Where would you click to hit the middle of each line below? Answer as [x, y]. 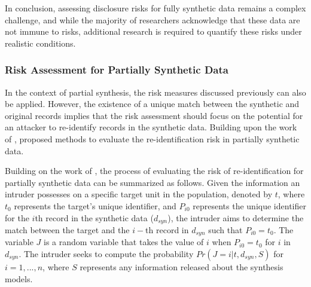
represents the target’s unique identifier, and [95, 205]
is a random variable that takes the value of [124, 242]
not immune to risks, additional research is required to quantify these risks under [153, 31]
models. [19, 278]
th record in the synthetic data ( [94, 217]
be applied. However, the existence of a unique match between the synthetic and [152, 104]
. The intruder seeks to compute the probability [106, 254]
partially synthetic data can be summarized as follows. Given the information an [153, 182]
